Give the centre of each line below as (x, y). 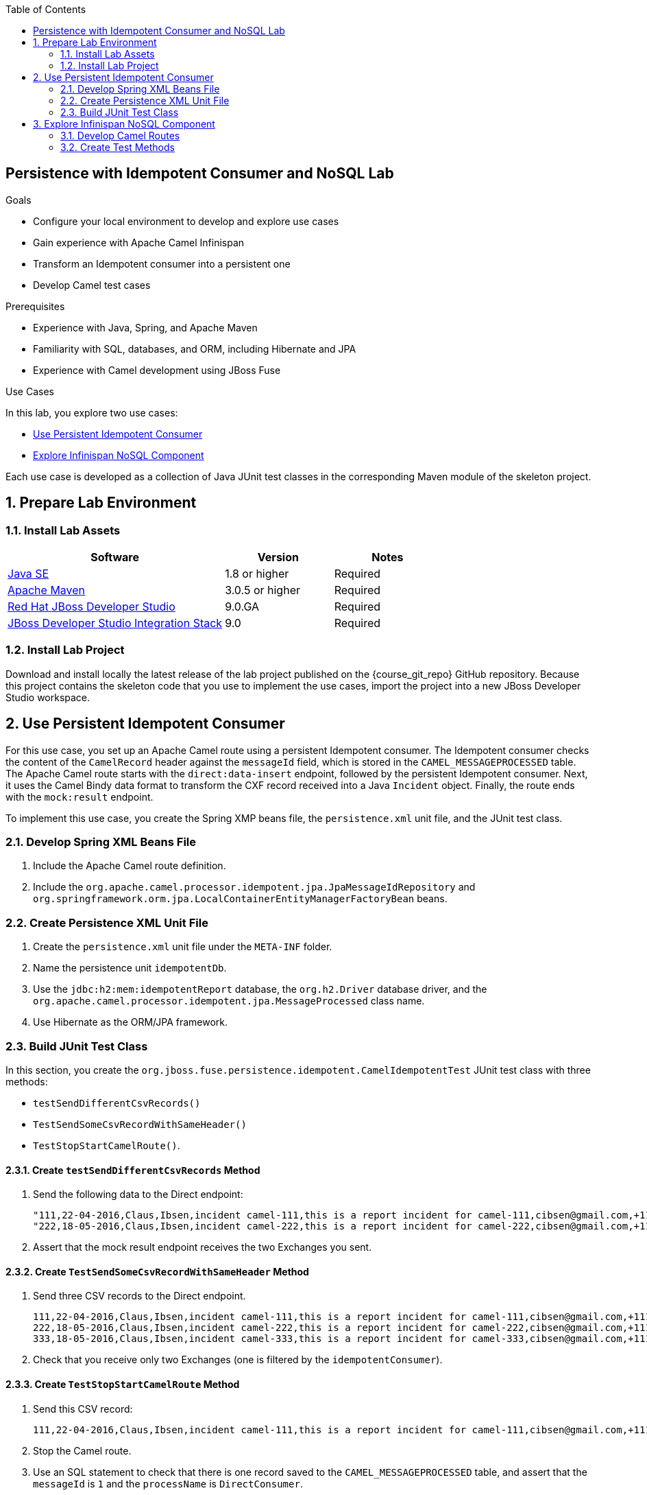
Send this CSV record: (83, 1409)
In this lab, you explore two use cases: (92, 412)
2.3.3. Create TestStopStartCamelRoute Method (123, 1384)
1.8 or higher (257, 574)
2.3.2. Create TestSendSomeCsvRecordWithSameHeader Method (157, 1271)
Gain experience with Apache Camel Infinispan (139, 242)
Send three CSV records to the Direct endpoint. (139, 1296)
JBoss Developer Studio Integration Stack (115, 623)
